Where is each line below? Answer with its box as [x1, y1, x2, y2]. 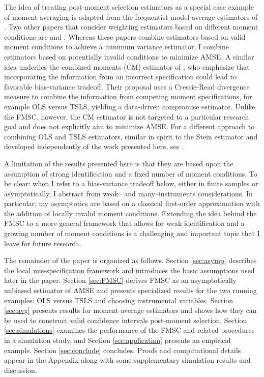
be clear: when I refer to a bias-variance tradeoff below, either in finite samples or [4, 178, 258, 189]
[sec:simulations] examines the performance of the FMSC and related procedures [4, 325, 255, 335]
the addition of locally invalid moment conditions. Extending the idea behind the [4, 208, 257, 218]
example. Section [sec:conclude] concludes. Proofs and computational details [4, 344, 241, 355]
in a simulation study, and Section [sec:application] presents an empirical [4, 335, 231, 345]
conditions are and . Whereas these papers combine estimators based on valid [4, 31, 246, 42]
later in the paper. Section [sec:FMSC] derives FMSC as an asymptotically [4, 275, 237, 285]
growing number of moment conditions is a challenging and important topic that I [4, 228, 260, 239]
